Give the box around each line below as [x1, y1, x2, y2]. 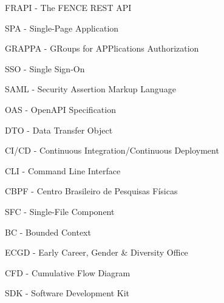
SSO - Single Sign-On [5, 62, 85, 75]
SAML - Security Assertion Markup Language [5, 83, 176, 95]
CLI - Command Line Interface [5, 164, 121, 177]
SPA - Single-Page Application [5, 21, 119, 34]
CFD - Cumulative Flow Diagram [5, 266, 131, 279]
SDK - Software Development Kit [5, 287, 129, 299]
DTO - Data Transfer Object [5, 123, 113, 136]
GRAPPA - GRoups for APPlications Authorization [5, 42, 199, 55]
